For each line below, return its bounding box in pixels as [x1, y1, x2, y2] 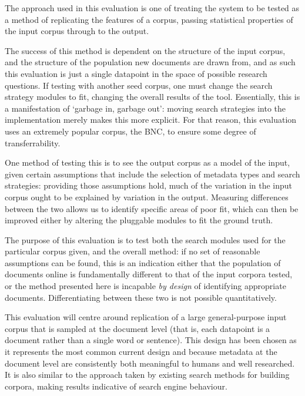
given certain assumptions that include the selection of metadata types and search [5, 167, 300, 180]
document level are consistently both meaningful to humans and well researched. [5, 357, 295, 369]
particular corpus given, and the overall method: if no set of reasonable [5, 245, 260, 257]
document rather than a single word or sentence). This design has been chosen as [5, 334, 297, 346]
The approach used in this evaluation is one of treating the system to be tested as [5, 2, 300, 14]
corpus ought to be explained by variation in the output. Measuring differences [5, 190, 289, 203]
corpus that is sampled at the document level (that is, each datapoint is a [5, 322, 270, 334]
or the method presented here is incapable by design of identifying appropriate [5, 280, 286, 292]
